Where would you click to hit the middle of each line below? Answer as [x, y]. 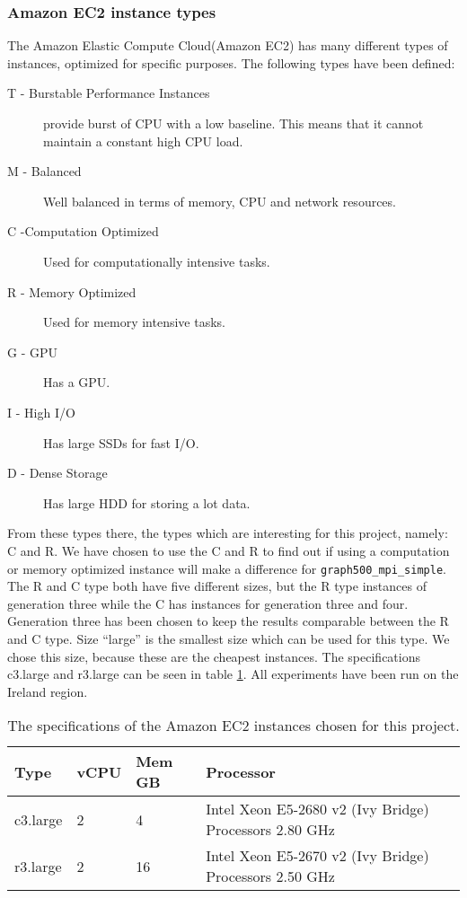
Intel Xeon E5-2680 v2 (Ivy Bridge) [317, 809]
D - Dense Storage [57, 473]
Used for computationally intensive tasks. [157, 261]
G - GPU [32, 352]
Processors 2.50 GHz [270, 876]
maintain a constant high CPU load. [143, 141]
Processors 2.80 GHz [270, 830]
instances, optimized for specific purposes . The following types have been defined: [231, 62]
